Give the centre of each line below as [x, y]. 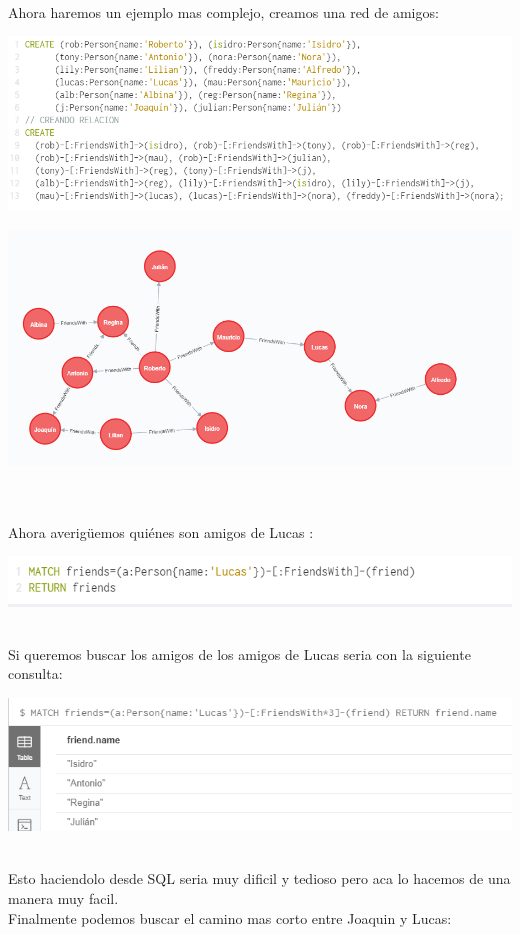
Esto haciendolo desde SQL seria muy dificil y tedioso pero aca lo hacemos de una [259, 878]
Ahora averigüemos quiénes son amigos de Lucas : [161, 531]
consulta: [35, 673]
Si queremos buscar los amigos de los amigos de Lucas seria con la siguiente [239, 653]
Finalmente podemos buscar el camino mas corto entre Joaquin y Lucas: [230, 917]
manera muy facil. [63, 898]
